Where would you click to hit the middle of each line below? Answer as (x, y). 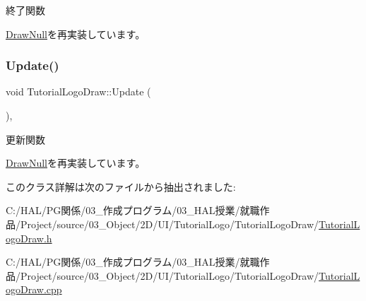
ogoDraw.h (29, 238)
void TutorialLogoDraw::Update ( (78, 92)
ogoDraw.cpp (34, 289)
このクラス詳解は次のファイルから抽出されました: (121, 186)
